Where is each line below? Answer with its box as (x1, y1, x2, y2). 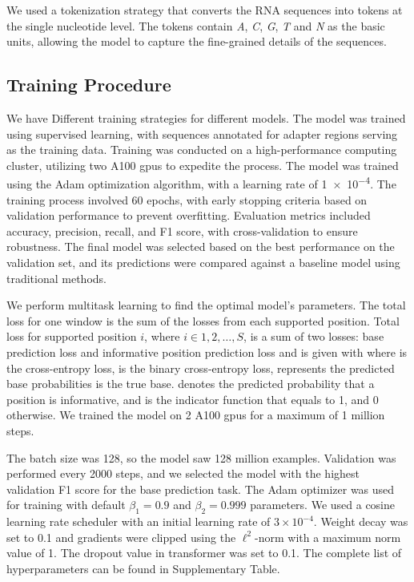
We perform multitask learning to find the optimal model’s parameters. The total (6, 297, 406, 313)
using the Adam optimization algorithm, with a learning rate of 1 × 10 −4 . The (6, 173, 396, 192)
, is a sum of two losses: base (243, 328, 384, 345)
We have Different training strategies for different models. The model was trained (6, 109, 406, 126)
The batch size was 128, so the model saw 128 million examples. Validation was (6, 449, 396, 466)
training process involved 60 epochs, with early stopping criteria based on (6, 191, 368, 208)
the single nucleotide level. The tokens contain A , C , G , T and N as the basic (6, 17, 385, 34)
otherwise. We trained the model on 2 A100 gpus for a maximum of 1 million (6, 406, 385, 423)
